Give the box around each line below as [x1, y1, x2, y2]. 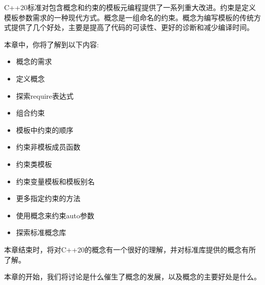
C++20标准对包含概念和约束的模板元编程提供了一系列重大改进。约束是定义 [4, 2, 256, 12]
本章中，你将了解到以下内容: [4, 39, 99, 49]
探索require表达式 [16, 90, 74, 101]
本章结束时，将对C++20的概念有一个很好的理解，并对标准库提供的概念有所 [4, 244, 256, 254]
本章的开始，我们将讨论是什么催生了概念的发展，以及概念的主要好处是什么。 [4, 271, 261, 282]
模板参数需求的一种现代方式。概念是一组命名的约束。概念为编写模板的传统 [4, 12, 254, 22]
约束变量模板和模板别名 [16, 176, 95, 186]
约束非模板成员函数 [16, 141, 81, 152]
